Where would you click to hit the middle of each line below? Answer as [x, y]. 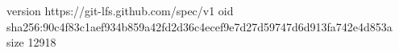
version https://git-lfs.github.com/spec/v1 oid [120, 10]
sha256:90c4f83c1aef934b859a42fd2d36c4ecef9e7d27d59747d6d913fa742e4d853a [199, 26]
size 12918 [31, 42]
